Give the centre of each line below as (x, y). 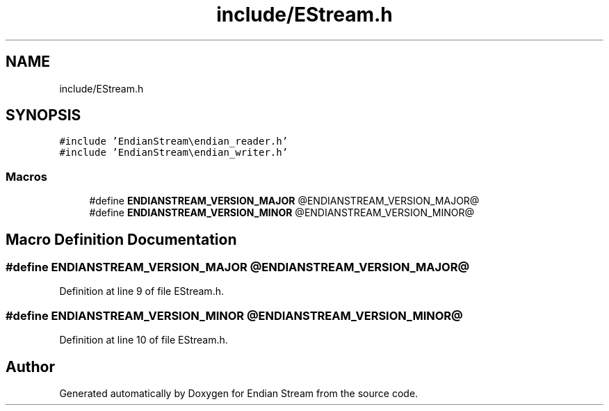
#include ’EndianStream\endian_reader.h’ (174, 142)
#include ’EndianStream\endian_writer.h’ (174, 153)
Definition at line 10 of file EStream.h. (144, 340)
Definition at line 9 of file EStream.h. (141, 291)
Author (30, 366)
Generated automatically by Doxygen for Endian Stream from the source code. (239, 393)
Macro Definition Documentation (121, 239)
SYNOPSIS (43, 115)
